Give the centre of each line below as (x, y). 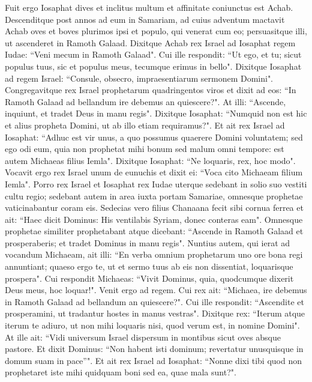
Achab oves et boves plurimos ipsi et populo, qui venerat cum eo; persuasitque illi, (156, 31)
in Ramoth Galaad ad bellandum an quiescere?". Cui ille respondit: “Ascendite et (154, 301)
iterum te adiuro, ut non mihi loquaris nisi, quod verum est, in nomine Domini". (152, 325)
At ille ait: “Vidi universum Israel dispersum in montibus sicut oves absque (143, 337)
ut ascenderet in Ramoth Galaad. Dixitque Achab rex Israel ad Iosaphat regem (150, 42)
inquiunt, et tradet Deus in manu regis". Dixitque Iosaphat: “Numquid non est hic (156, 113)
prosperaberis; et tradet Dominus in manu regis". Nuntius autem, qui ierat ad (148, 242)
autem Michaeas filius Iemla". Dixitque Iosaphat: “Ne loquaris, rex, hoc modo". (150, 160)
